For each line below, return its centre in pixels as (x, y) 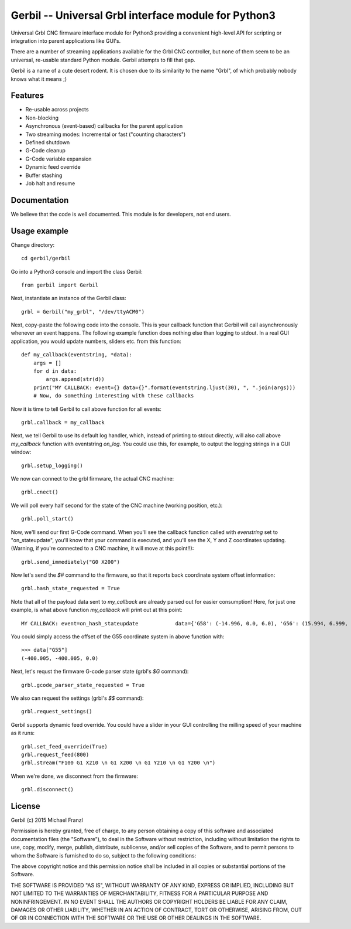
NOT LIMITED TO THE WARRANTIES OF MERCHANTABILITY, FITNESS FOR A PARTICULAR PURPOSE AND (140, 893)
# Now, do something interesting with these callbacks (113, 396)
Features (27, 96)
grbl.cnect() (40, 492)
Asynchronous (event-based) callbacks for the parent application (104, 126)
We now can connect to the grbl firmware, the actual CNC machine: (92, 478)
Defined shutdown (48, 142)
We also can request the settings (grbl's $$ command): (77, 698)
